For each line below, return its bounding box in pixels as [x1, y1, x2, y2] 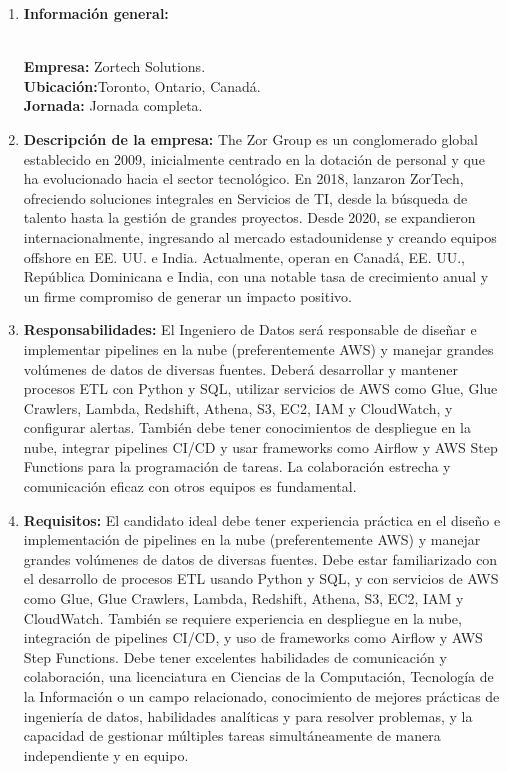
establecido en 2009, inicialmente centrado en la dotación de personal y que [23, 148, 485, 169]
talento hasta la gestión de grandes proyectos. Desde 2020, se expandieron [23, 207, 476, 228]
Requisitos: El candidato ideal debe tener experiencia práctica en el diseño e [23, 509, 501, 530]
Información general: [23, 3, 169, 23]
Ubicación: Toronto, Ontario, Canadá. [23, 75, 261, 96]
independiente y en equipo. [23, 744, 189, 765]
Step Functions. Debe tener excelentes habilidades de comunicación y [23, 646, 447, 667]
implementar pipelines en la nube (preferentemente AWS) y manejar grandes [23, 338, 494, 359]
